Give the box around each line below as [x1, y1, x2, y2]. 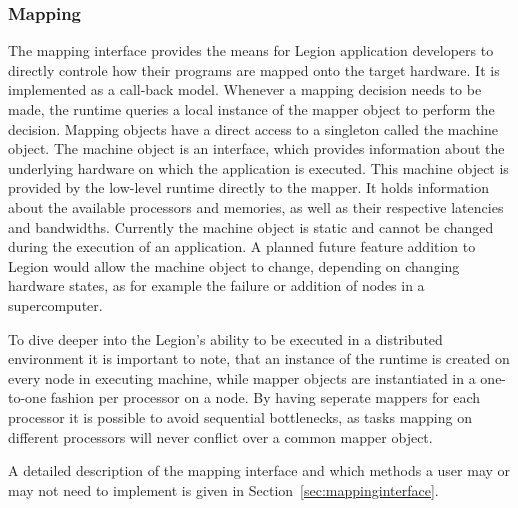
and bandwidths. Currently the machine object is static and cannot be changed [8, 216, 494, 237]
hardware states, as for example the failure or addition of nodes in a [8, 275, 425, 296]
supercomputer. [8, 294, 103, 315]
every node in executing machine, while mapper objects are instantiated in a [8, 367, 476, 388]
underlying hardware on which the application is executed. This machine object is [8, 157, 509, 178]
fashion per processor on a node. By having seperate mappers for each [50, 387, 481, 408]
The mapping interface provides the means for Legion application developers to [8, 40, 494, 61]
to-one [8, 387, 47, 408]
